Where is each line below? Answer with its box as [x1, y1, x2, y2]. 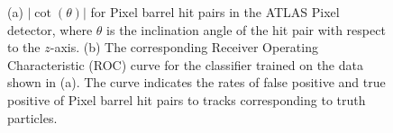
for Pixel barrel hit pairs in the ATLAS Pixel [90, 3, 340, 21]
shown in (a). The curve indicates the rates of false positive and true [7, 73, 386, 92]
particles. [7, 108, 58, 127]
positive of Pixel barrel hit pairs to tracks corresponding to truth [7, 90, 366, 109]
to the [7, 38, 41, 57]
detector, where [7, 20, 93, 39]
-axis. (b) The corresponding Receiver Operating [50, 38, 318, 57]
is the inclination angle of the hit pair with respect [106, 20, 386, 39]
